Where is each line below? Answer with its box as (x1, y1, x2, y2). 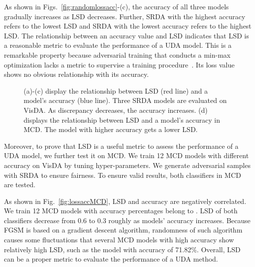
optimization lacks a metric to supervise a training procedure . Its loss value (4, 59, 235, 69)
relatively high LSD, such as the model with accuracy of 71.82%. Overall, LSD (4, 244, 241, 254)
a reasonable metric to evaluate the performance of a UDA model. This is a (4, 40, 232, 50)
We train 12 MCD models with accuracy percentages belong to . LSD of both (4, 205, 238, 216)
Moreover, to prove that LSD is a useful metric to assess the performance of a (4, 140, 239, 151)
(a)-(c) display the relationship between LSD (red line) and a (24, 85, 208, 96)
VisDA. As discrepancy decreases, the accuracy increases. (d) (24, 104, 208, 115)
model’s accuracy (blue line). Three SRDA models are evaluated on (24, 95, 227, 105)
